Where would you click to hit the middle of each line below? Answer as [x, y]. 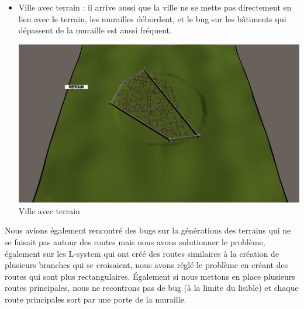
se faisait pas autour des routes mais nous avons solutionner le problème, [135, 241]
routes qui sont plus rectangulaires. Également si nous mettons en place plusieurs [150, 276]
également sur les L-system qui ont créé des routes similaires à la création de [142, 253]
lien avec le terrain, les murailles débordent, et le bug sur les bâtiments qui [152, 18]
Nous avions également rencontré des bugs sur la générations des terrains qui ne [148, 230]
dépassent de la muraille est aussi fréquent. [95, 30]
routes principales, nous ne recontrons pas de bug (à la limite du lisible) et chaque [152, 288]
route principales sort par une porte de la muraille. [96, 299]
